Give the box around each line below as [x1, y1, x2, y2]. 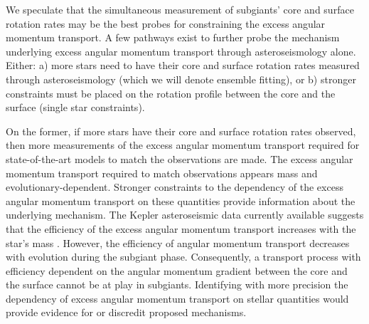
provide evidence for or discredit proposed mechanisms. [6, 305, 247, 320]
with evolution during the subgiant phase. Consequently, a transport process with [6, 249, 361, 264]
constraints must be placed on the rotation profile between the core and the [6, 85, 336, 100]
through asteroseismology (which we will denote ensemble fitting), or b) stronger [6, 71, 356, 86]
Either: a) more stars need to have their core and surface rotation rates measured [6, 58, 360, 73]
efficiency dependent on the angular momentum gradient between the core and [6, 263, 348, 278]
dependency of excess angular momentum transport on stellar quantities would [6, 291, 349, 305]
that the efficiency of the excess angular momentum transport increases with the [6, 221, 356, 236]
